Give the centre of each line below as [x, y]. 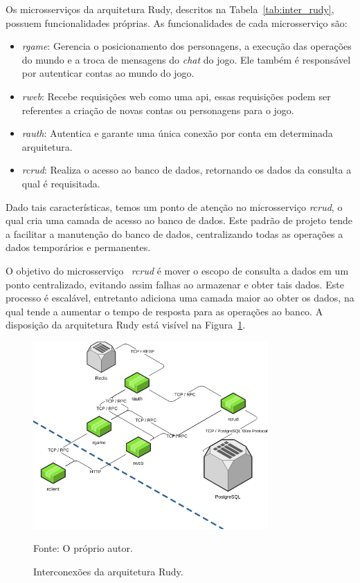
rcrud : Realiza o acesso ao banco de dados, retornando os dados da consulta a [187, 170]
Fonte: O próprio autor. [83, 548]
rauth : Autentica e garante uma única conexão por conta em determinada [177, 133]
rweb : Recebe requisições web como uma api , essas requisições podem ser [176, 96]
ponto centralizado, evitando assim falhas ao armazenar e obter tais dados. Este [175, 284]
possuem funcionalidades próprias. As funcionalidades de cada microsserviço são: [177, 22]
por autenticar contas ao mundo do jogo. [108, 73]
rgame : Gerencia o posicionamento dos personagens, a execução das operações [187, 46]
